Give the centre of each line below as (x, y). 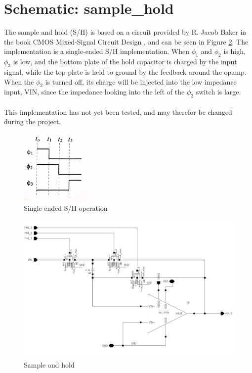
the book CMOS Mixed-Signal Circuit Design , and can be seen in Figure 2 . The (126, 41)
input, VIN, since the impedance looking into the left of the (94, 92)
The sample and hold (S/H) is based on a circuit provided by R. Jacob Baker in (125, 32)
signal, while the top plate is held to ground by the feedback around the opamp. (125, 71)
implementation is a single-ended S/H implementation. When (97, 51)
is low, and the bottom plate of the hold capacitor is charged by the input (125, 62)
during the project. (33, 121)
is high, (234, 51)
